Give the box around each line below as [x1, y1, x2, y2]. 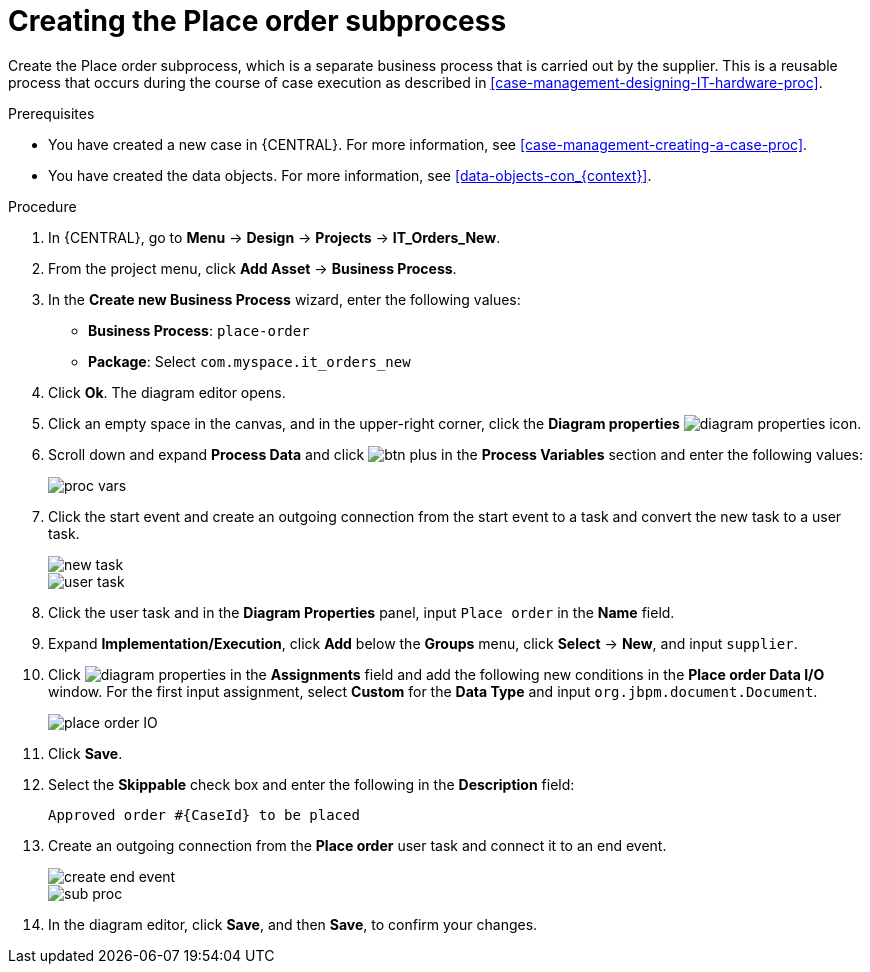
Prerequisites [8, 104, 95, 122]
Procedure [8, 197, 77, 215]
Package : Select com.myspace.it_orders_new [88, 352, 411, 370]
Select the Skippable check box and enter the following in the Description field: [48, 775, 575, 793]
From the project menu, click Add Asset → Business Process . [48, 259, 457, 277]
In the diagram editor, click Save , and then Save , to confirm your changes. [48, 915, 538, 933]
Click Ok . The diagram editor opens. [48, 383, 286, 401]
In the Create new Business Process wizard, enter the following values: [48, 290, 521, 308]
